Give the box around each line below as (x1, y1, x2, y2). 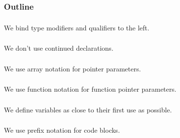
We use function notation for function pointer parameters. (4, 84, 177, 94)
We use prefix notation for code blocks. (4, 125, 120, 135)
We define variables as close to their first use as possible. (4, 104, 172, 114)
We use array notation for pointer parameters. (4, 63, 141, 73)
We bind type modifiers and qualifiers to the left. (4, 22, 149, 32)
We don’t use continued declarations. (4, 43, 114, 53)
